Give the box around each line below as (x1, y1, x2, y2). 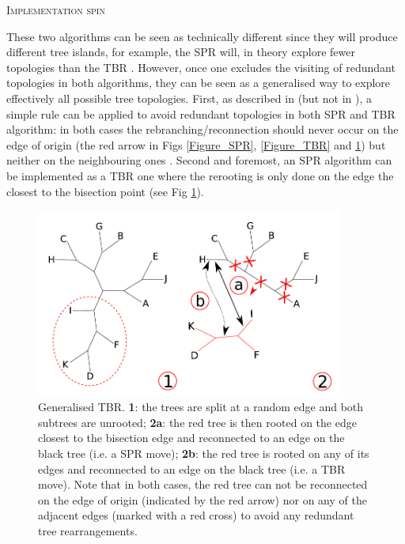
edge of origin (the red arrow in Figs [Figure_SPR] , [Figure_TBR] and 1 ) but (6, 136, 386, 153)
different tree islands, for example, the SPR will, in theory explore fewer (6, 43, 355, 60)
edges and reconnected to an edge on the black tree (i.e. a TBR (38, 460, 346, 477)
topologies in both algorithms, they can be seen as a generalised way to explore (6, 74, 391, 91)
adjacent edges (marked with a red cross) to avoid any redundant (38, 507, 354, 523)
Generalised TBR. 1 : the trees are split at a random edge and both (38, 399, 364, 415)
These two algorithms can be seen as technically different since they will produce (6, 28, 398, 44)
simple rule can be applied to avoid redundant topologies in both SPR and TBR (6, 105, 396, 122)
